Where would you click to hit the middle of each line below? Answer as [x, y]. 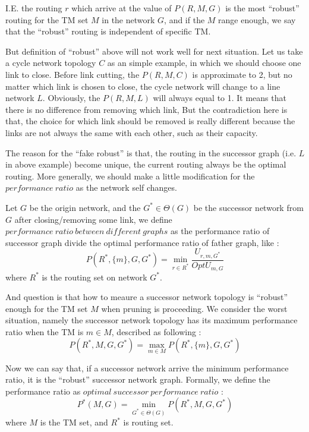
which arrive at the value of [122, 8]
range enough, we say [257, 19]
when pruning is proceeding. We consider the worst [194, 308]
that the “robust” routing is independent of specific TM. [108, 31]
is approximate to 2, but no [242, 74]
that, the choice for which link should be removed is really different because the [150, 121]
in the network [128, 19]
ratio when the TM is [45, 331]
